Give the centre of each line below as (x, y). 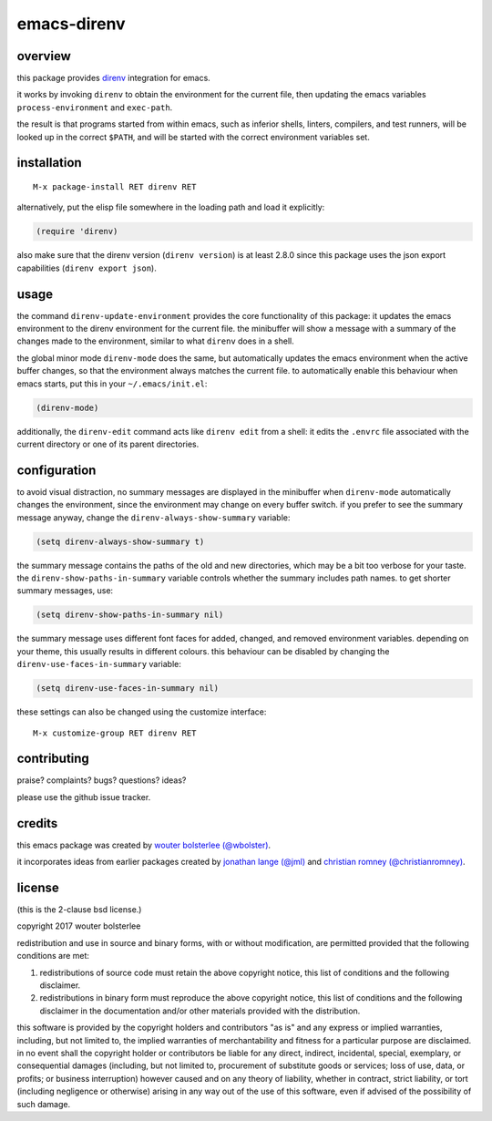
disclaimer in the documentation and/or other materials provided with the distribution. (200, 1011)
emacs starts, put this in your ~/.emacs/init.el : (112, 384)
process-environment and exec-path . (95, 107)
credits (37, 823)
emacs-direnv (72, 24)
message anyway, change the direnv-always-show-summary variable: (154, 517)
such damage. (44, 1104)
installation (49, 163)
